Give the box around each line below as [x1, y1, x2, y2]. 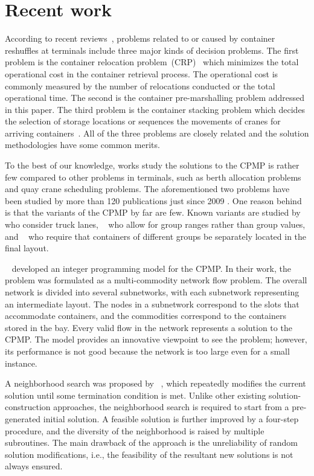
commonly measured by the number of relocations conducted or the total [5, 79, 275, 92]
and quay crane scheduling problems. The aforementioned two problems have [5, 182, 290, 195]
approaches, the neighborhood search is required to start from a [53, 400, 289, 413]
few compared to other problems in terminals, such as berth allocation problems [5, 170, 301, 183]
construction [5, 400, 51, 413]
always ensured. [5, 460, 63, 472]
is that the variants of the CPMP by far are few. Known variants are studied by [5, 206, 301, 219]
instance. [5, 356, 37, 369]
